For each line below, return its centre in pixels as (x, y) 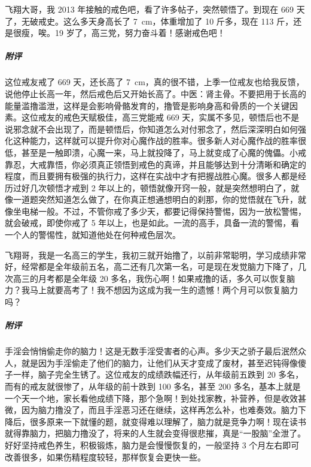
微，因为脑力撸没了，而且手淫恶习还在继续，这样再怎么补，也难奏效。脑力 (151, 410)
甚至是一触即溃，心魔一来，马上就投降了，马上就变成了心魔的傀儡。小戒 (164, 152)
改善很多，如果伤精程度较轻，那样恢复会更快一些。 (105, 457)
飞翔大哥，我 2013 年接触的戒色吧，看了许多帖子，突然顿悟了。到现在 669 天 (155, 9)
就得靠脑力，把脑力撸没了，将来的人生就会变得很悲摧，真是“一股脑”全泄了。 (155, 433)
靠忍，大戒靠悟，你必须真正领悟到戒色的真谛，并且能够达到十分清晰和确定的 (155, 164)
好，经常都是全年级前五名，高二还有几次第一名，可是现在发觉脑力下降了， (151, 266)
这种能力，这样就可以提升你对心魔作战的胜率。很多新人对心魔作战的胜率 (155, 141)
